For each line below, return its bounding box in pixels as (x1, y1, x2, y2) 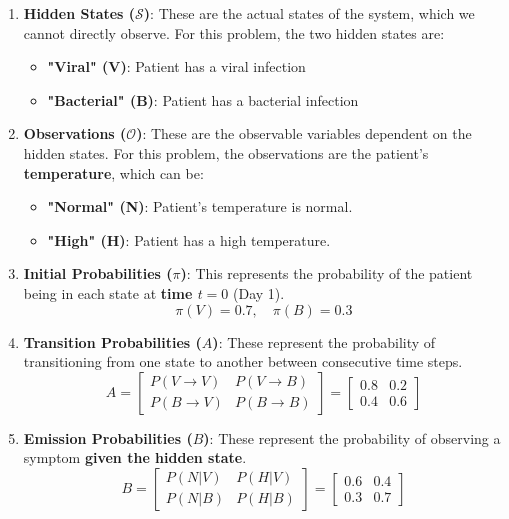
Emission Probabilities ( (23, 427, 193, 448)
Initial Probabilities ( (23, 263, 173, 284)
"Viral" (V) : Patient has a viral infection (47, 56, 306, 77)
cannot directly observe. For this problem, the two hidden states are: (23, 22, 445, 43)
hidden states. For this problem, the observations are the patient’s (23, 142, 429, 163)
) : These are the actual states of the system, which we (143, 3, 475, 23)
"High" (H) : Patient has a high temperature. (47, 229, 331, 250)
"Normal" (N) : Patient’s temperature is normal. (47, 196, 353, 217)
